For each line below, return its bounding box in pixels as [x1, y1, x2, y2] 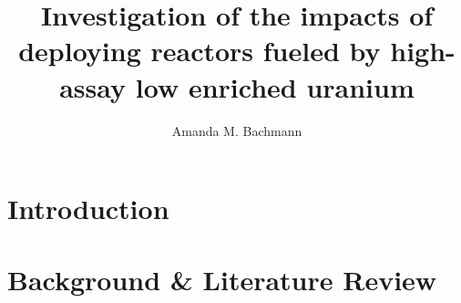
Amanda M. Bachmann [171, 120, 302, 140]
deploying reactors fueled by [18, 32, 381, 69]
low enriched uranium [135, 68, 415, 105]
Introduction [7, 190, 169, 227]
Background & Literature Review [7, 261, 437, 298]
